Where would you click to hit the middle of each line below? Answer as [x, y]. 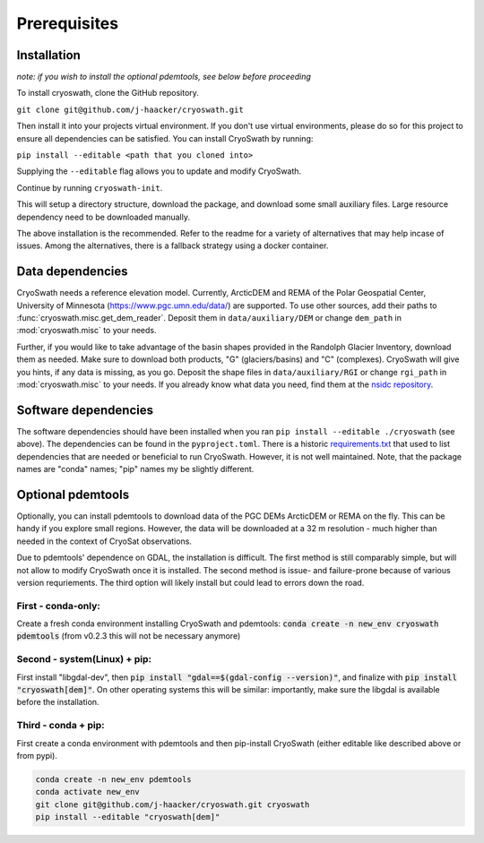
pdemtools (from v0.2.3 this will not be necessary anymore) [129, 636]
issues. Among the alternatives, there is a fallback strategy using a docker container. [173, 245]
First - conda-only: [58, 606]
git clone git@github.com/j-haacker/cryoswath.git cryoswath [173, 804]
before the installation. [58, 702]
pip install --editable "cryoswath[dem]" [128, 817]
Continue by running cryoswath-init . [90, 187]
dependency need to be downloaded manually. [103, 217]
